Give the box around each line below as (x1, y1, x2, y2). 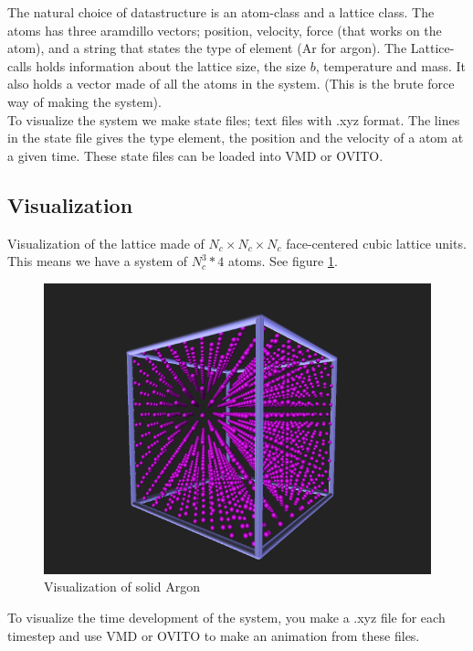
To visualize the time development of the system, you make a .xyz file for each (7, 607, 446, 626)
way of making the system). (7, 91, 162, 111)
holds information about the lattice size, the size (36, 56, 306, 75)
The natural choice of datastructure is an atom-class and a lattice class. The (7, 3, 435, 21)
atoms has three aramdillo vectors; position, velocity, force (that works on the (7, 20, 442, 39)
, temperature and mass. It (315, 56, 467, 75)
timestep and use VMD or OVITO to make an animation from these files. (7, 625, 420, 645)
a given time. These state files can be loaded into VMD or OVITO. (7, 145, 384, 165)
